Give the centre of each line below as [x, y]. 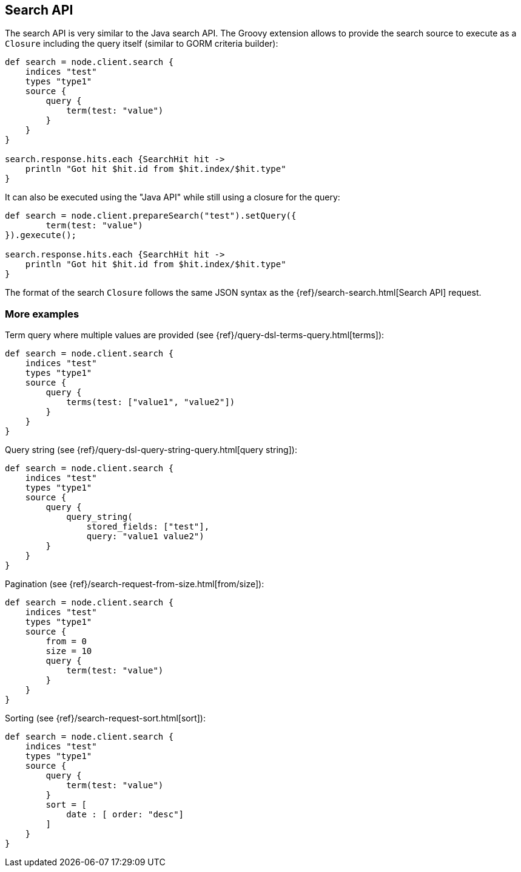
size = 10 [69, 651]
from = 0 [66, 642]
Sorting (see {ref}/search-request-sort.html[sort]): [106, 718]
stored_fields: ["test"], [148, 527]
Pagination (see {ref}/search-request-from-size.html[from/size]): [135, 584]
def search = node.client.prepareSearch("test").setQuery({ [151, 216]
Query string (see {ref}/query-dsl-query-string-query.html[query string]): [151, 450]
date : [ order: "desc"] [125, 815]
